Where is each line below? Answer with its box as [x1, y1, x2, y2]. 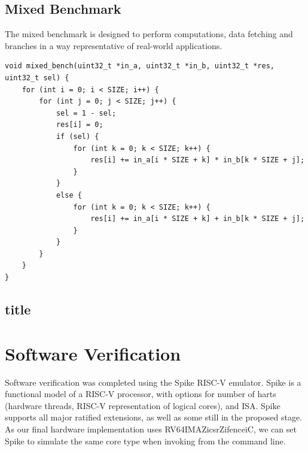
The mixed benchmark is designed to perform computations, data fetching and [5, 28, 293, 40]
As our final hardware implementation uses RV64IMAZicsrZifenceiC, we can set [5, 422, 297, 435]
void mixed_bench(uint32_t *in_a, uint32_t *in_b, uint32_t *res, [5, 62, 275, 71]
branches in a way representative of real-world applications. [5, 39, 222, 52]
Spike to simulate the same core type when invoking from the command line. [5, 434, 286, 447]
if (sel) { [56, 132, 99, 141]
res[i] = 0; [56, 120, 103, 129]
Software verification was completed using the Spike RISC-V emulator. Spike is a [5, 376, 301, 388]
